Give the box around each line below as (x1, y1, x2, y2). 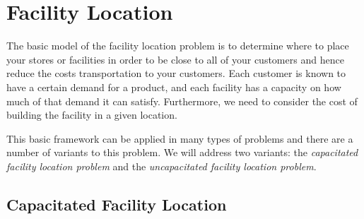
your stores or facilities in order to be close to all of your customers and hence (6, 52, 344, 66)
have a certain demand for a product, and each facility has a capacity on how (6, 79, 341, 94)
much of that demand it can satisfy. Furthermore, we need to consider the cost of (6, 93, 358, 108)
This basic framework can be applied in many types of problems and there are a (6, 131, 353, 146)
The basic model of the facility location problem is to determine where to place (6, 38, 349, 53)
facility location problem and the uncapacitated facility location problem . (6, 158, 317, 173)
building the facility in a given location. (6, 107, 177, 122)
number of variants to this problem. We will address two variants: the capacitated (6, 145, 358, 160)
